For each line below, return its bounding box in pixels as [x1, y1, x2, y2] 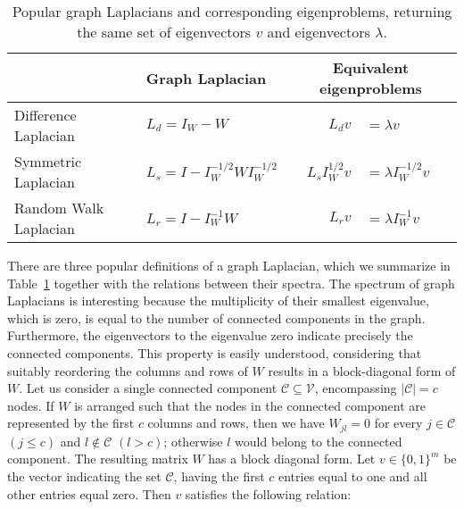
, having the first [173, 466, 265, 485]
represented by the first [7, 413, 135, 432]
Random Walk [14, 197, 104, 218]
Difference [14, 104, 77, 125]
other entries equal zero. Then [7, 484, 171, 503]
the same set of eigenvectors [77, 21, 252, 42]
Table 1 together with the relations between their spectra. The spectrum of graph [7, 273, 455, 292]
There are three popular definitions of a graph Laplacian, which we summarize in [7, 256, 451, 274]
